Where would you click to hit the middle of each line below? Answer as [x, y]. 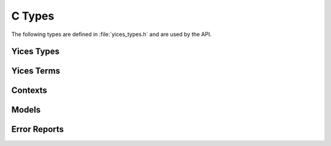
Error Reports [38, 129]
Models [26, 110]
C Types [33, 16]
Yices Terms [36, 71]
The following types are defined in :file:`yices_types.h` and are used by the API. [111, 34]
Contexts [29, 91]
